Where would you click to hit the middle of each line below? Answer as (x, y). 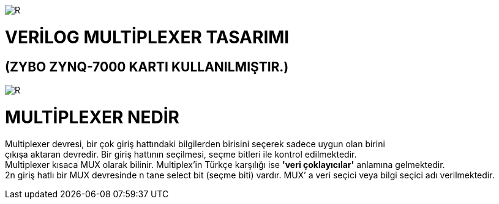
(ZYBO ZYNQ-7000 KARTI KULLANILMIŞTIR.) (147, 67)
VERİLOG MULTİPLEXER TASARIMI (147, 37)
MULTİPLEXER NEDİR (92, 117)
